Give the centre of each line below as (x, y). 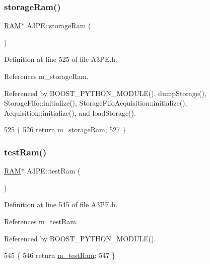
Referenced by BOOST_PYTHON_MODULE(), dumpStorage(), (105, 93)
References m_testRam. (41, 221)
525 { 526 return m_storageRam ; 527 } (65, 129)
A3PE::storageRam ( (59, 25)
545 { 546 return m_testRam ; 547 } (60, 255)
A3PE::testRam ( (54, 171)
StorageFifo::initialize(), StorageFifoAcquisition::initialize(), (96, 103)
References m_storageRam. (46, 76)
